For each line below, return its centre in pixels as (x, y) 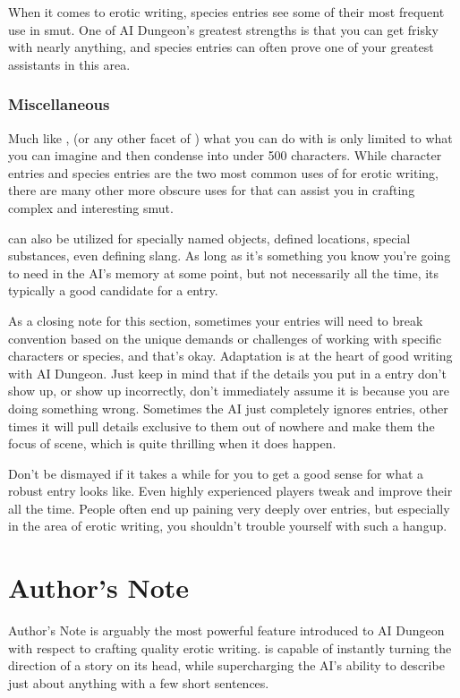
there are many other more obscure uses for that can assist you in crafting (212, 190)
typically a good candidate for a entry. (113, 290)
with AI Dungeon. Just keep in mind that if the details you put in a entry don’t (227, 373)
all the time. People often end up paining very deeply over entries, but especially (229, 508)
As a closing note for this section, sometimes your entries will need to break (216, 320)
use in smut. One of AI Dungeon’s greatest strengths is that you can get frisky (223, 29)
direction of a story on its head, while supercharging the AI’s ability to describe (226, 665)
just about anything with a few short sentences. (139, 682)
